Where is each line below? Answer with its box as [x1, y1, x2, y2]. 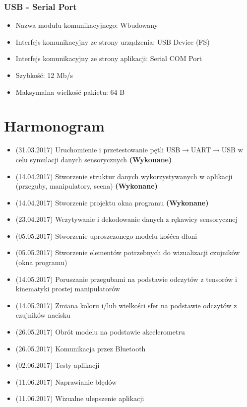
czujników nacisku [15, 310, 70, 320]
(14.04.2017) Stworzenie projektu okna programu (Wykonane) [15, 197, 209, 207]
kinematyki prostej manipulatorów [15, 283, 120, 294]
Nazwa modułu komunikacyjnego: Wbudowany [15, 20, 158, 30]
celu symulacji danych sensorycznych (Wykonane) [15, 154, 172, 164]
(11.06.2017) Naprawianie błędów [15, 376, 117, 387]
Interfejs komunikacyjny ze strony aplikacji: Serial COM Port [15, 53, 202, 64]
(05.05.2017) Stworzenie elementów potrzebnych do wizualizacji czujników [15, 247, 240, 258]
